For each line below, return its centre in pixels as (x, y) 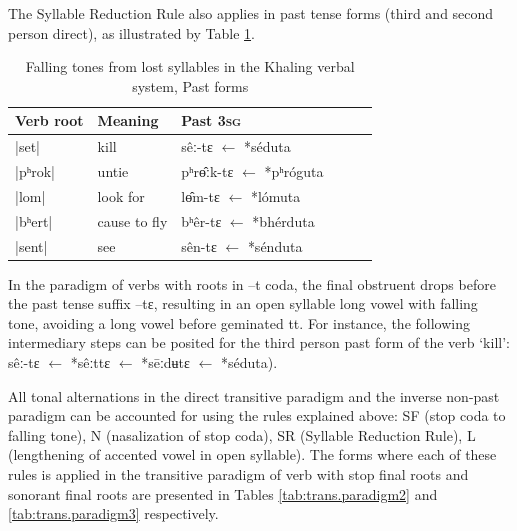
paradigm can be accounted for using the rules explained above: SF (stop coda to (257, 415)
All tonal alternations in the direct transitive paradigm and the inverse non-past (254, 395)
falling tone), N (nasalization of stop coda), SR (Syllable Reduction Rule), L (242, 434)
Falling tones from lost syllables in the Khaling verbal (190, 66)
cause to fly (132, 220)
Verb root (49, 120)
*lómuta (275, 195)
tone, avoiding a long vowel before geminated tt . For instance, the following (239, 322)
